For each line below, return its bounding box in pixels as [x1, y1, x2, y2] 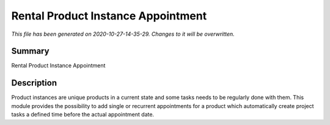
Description [11, 78, 57, 88]
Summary [11, 46, 50, 56]
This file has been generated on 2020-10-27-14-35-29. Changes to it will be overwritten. [11, 30, 235, 38]
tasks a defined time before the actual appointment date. [11, 111, 155, 118]
